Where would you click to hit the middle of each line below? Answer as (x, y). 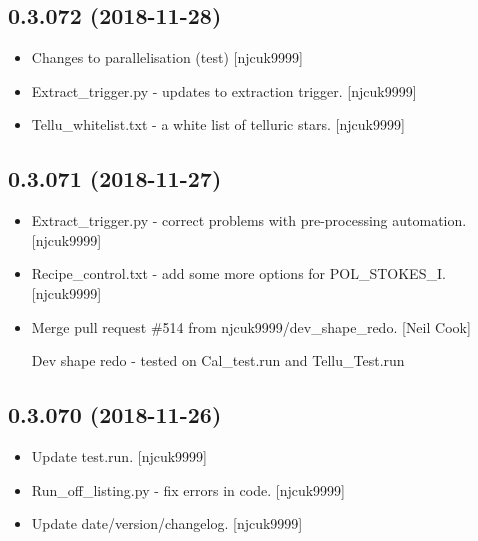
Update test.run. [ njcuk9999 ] (119, 455)
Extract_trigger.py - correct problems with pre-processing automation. (249, 220)
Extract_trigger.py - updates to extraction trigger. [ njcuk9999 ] (224, 90)
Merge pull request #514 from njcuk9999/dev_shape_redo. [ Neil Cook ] (251, 326)
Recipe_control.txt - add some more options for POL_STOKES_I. (238, 273)
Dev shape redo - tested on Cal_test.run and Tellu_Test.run (218, 360)
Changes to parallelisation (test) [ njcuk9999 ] (167, 57)
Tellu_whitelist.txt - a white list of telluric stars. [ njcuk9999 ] (218, 124)
